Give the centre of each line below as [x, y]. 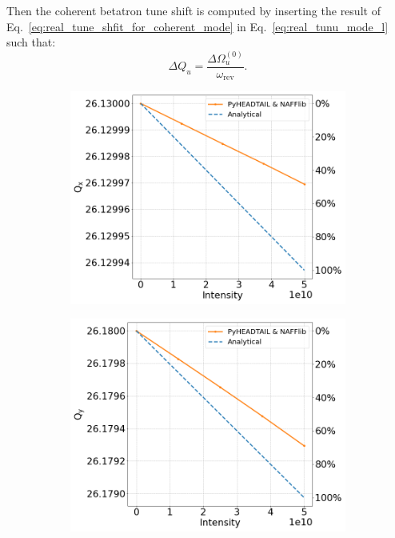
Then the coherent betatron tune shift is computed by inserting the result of [194, 10]
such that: [31, 42]
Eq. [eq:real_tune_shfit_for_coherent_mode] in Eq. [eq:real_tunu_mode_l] [197, 26]
